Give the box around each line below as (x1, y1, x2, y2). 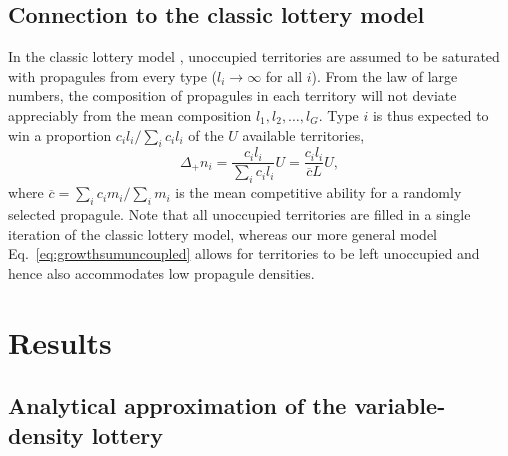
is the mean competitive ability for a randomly (175, 182, 462, 203)
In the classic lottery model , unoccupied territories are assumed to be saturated (8, 46, 500, 67)
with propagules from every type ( (8, 65, 218, 86)
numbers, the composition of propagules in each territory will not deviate (8, 85, 457, 106)
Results (8, 321, 112, 362)
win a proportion (8, 124, 112, 145)
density (8, 419, 84, 450)
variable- (354, 390, 446, 421)
